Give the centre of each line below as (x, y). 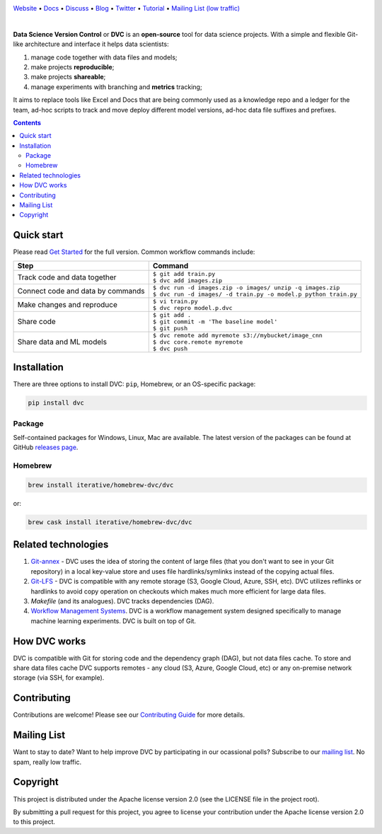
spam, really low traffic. (47, 762)
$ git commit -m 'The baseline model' (215, 322)
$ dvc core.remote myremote (198, 342)
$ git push (170, 328)
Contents (27, 122)
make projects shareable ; (68, 77)
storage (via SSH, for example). (59, 678)
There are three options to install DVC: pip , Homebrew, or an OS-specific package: (134, 384)
